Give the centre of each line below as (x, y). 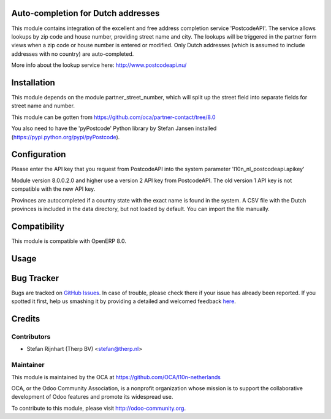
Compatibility (38, 226)
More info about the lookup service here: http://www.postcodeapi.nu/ (99, 65)
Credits (26, 319)
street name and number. (43, 106)
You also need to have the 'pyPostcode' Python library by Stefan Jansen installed (114, 128)
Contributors (31, 337)
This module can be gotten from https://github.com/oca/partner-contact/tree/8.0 (113, 117)
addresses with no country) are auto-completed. (73, 54)
